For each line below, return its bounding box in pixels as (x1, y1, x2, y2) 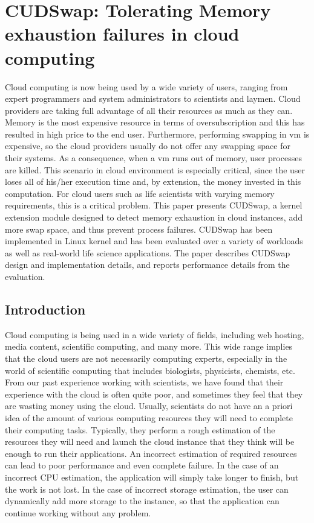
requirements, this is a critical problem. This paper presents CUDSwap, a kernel (5, 199, 303, 212)
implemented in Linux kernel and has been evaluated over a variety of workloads (5, 235, 303, 247)
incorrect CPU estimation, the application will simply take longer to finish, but (5, 470, 299, 483)
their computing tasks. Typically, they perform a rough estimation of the (5, 423, 275, 436)
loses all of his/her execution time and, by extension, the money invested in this (5, 175, 301, 188)
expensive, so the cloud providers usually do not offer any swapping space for (5, 139, 290, 152)
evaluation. (5, 270, 45, 282)
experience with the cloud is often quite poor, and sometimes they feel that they (5, 387, 303, 400)
